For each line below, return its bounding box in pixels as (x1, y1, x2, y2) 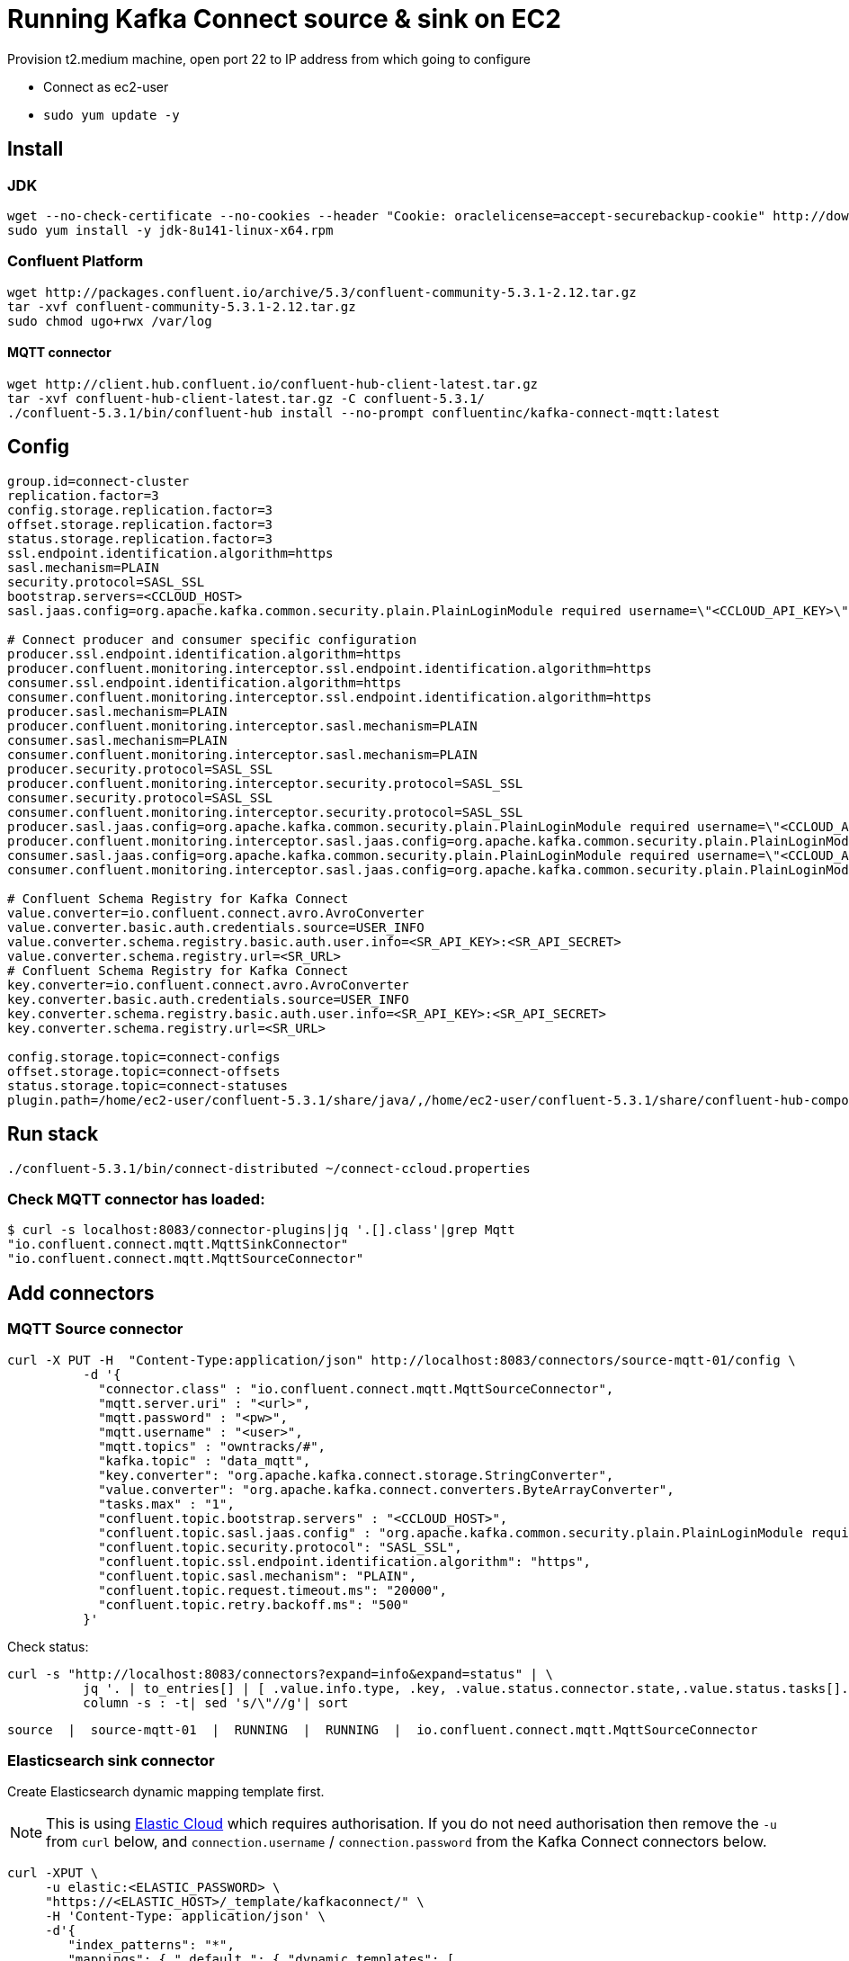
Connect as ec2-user (43, 78, 169, 94)
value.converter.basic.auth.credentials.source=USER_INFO (7, 919, 424, 935)
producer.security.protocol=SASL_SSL (7, 761, 273, 776)
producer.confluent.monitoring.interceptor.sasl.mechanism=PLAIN (7, 718, 478, 733)
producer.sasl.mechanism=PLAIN (7, 703, 228, 719)
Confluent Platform (7, 252, 144, 271)
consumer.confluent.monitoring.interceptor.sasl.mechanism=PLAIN (7, 747, 478, 762)
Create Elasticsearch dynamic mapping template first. (7, 1784, 325, 1800)
